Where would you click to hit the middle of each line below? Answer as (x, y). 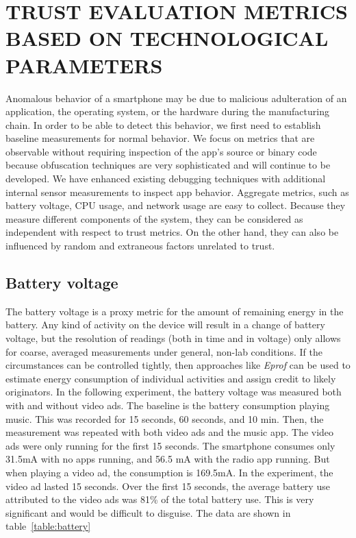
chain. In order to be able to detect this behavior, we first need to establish (163, 124)
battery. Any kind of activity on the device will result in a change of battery (165, 325)
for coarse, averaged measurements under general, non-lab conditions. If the (164, 351)
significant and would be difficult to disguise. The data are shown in (148, 512)
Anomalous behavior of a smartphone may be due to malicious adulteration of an (176, 98)
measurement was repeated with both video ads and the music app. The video (170, 432)
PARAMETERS (84, 65)
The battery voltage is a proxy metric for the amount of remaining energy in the (175, 311)
